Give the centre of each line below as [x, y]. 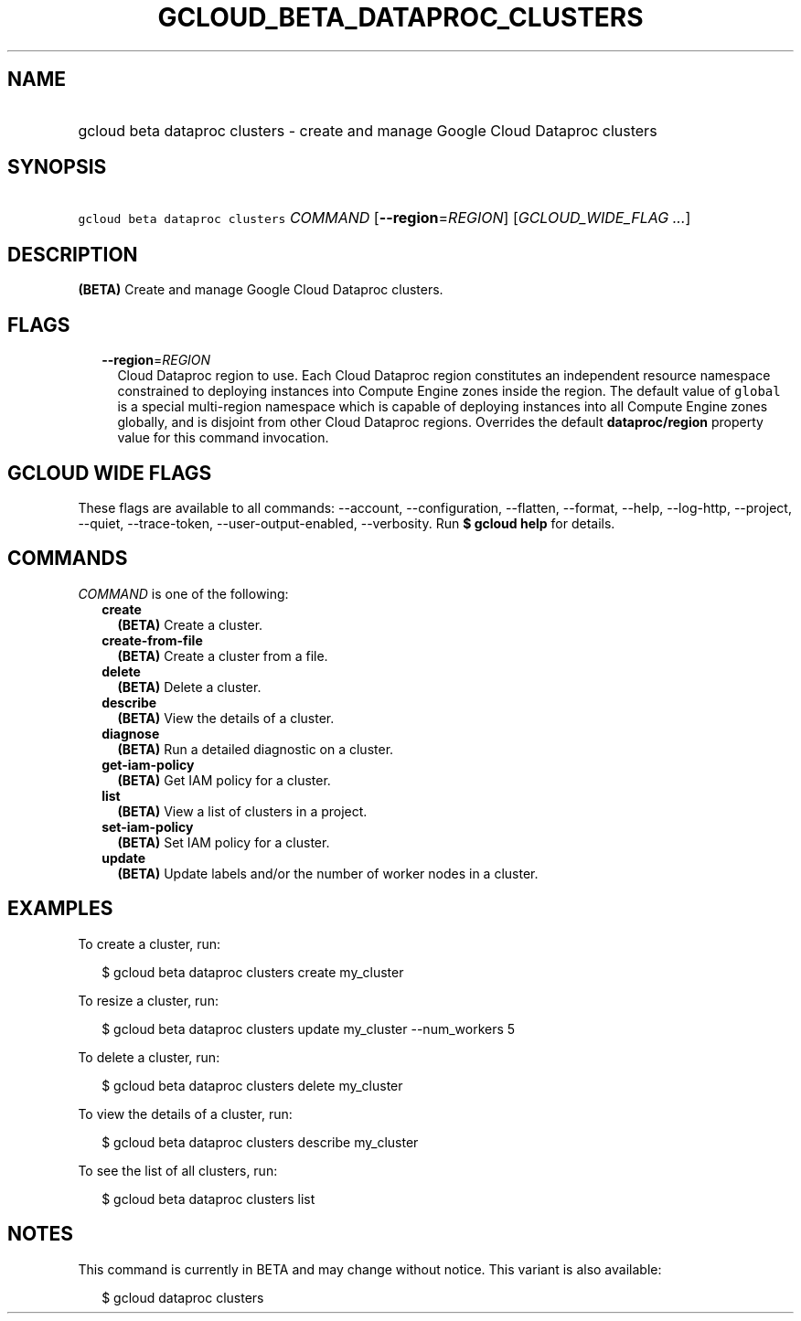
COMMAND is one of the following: [183, 593]
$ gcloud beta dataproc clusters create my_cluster [253, 972]
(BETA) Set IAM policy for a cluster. [224, 842]
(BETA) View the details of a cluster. [226, 718]
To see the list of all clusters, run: [178, 1170]
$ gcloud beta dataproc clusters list [208, 1198]
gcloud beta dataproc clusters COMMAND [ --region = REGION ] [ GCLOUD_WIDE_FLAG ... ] [384, 218]
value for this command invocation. [223, 438]
